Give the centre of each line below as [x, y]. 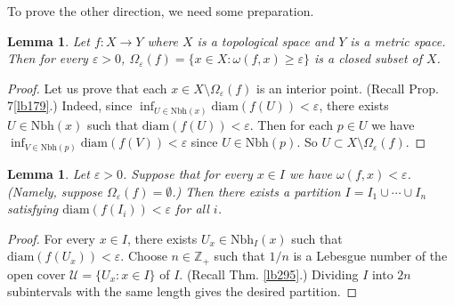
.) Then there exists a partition [256, 191]
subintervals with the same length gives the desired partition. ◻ [182, 291]
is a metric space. [398, 40]
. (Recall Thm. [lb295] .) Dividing [269, 274]
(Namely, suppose [55, 191]
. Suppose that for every [188, 173]
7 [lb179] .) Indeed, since [70, 105]
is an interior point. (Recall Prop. [348, 88]
